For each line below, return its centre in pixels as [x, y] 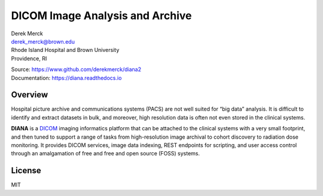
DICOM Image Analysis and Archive [101, 16]
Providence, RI [29, 58]
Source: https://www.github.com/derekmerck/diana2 [76, 69]
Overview [30, 95]
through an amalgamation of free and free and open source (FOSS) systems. [106, 154]
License [26, 171]
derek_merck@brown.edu [43, 41]
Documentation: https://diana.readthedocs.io [66, 78]
